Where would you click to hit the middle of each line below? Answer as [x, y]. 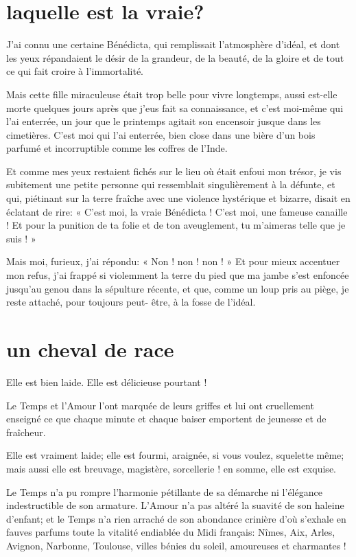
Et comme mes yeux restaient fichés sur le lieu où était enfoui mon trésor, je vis [174, 171]
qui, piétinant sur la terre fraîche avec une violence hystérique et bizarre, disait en [178, 198]
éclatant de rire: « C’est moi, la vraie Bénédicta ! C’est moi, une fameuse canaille [177, 211]
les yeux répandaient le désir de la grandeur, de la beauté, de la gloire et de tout [175, 57]
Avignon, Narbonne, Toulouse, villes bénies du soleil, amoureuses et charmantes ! [176, 545]
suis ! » [21, 238]
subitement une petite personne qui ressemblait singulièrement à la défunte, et [171, 184]
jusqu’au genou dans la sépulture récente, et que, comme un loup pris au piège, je [178, 288]
